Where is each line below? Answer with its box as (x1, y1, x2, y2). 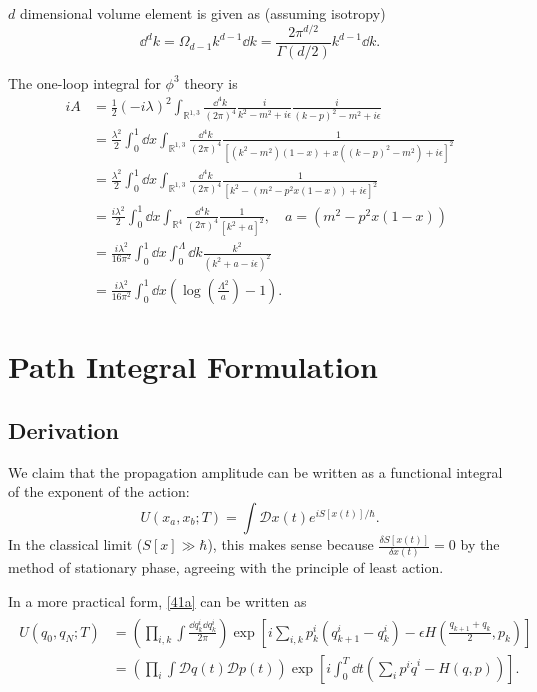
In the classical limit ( (8, 534, 143, 555)
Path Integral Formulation (8, 346, 378, 387)
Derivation (8, 414, 119, 445)
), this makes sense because (207, 534, 374, 555)
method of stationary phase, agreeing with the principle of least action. (8, 557, 444, 578)
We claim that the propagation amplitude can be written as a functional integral (8, 461, 503, 482)
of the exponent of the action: (8, 481, 190, 502)
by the (460, 534, 500, 555)
